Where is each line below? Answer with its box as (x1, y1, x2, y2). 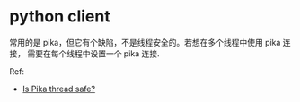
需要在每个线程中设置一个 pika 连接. (26, 47, 160, 59)
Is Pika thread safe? (22, 83, 96, 94)
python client (9, 6, 110, 27)
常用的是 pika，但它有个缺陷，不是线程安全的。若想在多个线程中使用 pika (9, 37, 281, 47)
